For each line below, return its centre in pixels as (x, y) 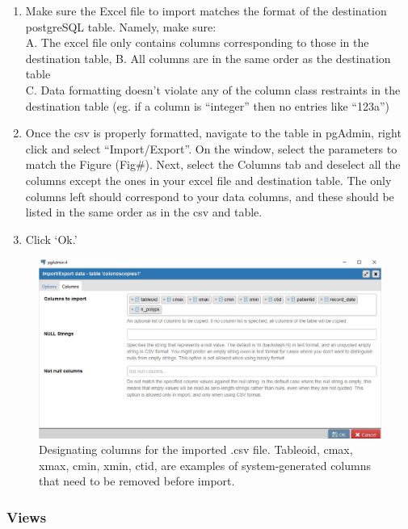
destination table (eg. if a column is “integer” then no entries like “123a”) (208, 105)
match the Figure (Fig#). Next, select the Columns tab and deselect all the (213, 164)
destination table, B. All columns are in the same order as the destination (208, 58)
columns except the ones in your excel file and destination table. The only (208, 180)
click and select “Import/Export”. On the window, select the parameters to (211, 148)
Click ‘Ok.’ (51, 239)
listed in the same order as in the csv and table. (144, 212)
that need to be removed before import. (137, 481)
